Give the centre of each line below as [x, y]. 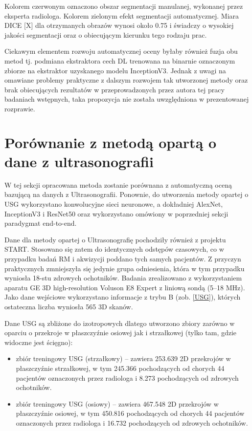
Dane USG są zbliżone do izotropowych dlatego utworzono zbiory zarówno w [120, 323]
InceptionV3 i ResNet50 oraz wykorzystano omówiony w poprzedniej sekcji [116, 213]
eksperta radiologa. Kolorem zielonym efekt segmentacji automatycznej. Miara [122, 15]
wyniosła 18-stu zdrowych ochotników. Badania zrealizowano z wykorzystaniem [123, 278]
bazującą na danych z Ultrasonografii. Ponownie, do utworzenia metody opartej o [126, 194]
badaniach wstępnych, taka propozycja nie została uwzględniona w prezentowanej [127, 99]
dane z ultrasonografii [79, 161]
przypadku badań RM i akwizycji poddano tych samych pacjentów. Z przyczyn [123, 259]
